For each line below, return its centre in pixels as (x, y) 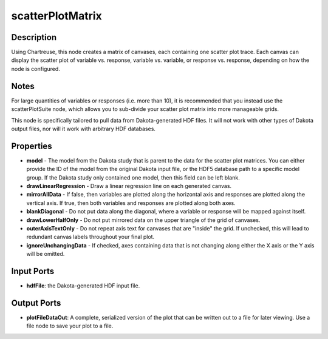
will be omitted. (46, 254)
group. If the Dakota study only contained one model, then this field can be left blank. (133, 177)
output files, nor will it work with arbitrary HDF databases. (84, 129)
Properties (32, 146)
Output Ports (36, 303)
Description (34, 37)
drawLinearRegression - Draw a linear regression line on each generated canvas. (129, 186)
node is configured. (36, 69)
